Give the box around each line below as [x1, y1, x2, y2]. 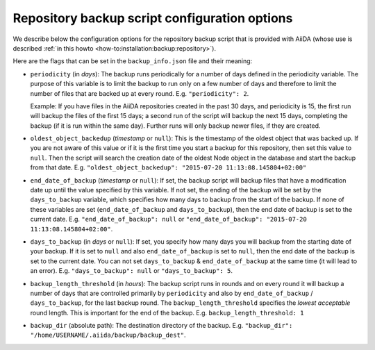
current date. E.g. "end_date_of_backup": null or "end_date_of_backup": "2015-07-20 [30, 215, 307, 224]
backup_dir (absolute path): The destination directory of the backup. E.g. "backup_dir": [30, 322, 293, 330]
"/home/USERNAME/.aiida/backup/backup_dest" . [30, 331, 187, 340]
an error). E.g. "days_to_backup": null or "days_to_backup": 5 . [30, 267, 233, 275]
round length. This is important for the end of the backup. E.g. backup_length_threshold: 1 [30, 308, 304, 317]
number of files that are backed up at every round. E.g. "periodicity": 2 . [30, 89, 249, 97]
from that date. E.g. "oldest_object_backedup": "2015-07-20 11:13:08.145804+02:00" [30, 163, 307, 172]
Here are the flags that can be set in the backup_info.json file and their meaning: [12, 57, 253, 65]
